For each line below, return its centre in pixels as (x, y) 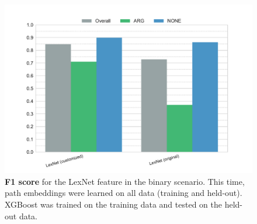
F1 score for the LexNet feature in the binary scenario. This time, (125, 181)
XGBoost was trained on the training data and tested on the (113, 204)
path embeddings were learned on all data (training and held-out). (124, 193)
